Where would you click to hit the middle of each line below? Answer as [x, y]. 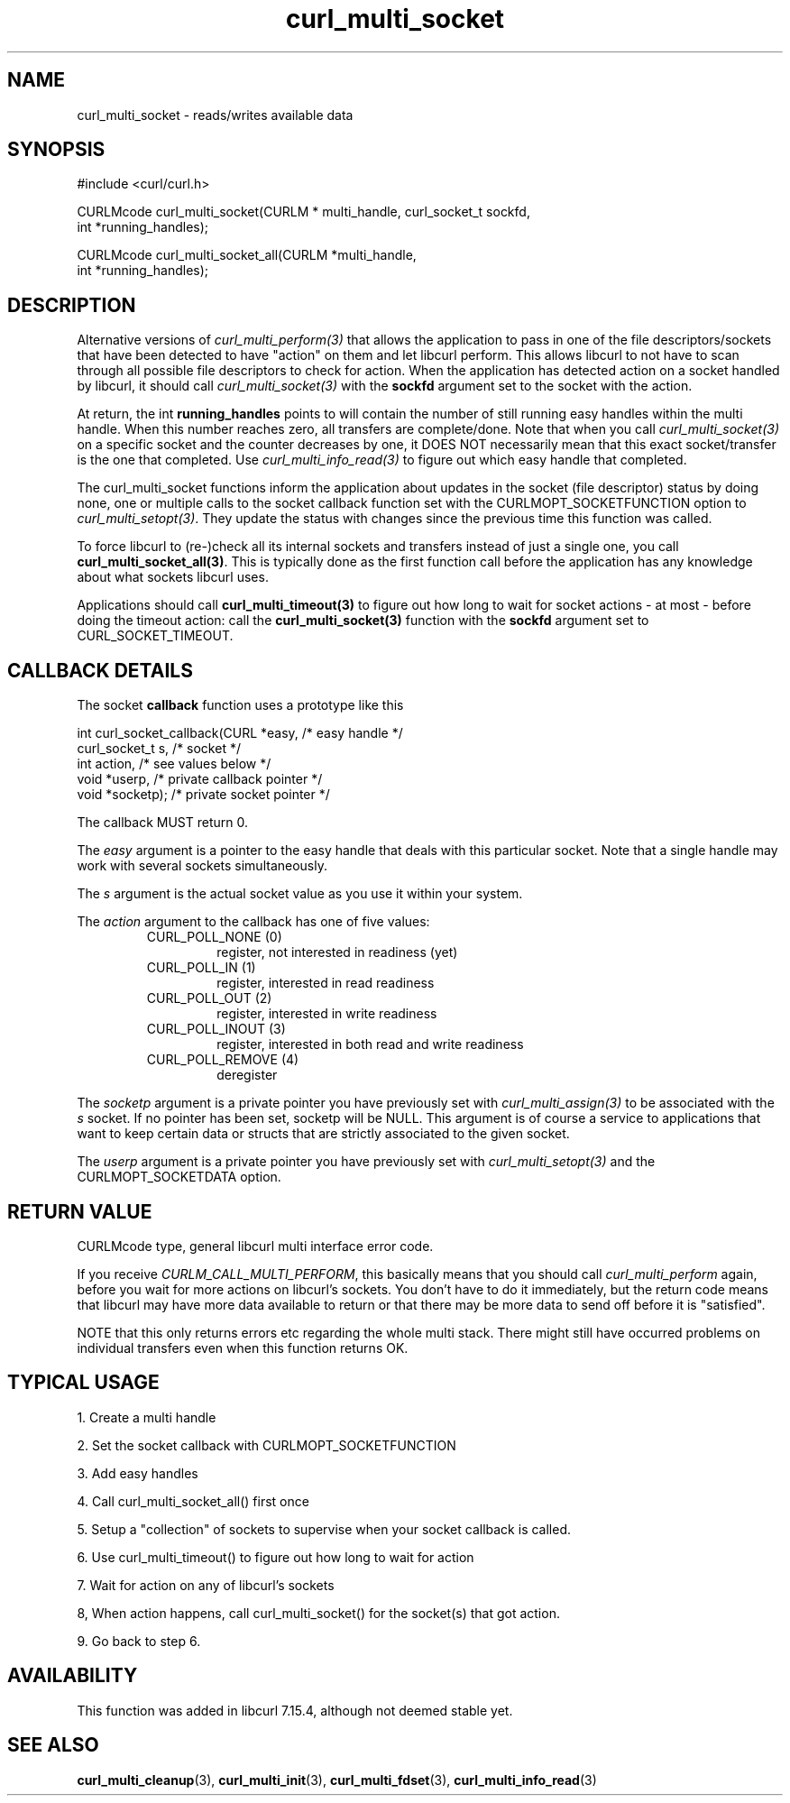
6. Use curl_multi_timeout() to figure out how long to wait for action [276, 1557]
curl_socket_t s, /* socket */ [159, 749]
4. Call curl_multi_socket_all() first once [193, 1501]
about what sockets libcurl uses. [173, 577]
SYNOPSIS [56, 150]
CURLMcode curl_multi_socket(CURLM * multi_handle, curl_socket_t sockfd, [303, 212]
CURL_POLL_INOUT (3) [216, 1029]
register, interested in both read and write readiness [370, 1044]
